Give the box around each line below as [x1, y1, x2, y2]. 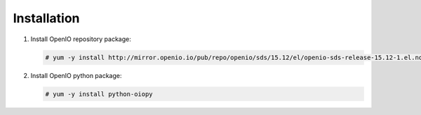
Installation [13, 10, 80, 26]
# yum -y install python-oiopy [45, 90, 154, 98]
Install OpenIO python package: [30, 71, 122, 79]
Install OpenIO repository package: [30, 35, 131, 43]
